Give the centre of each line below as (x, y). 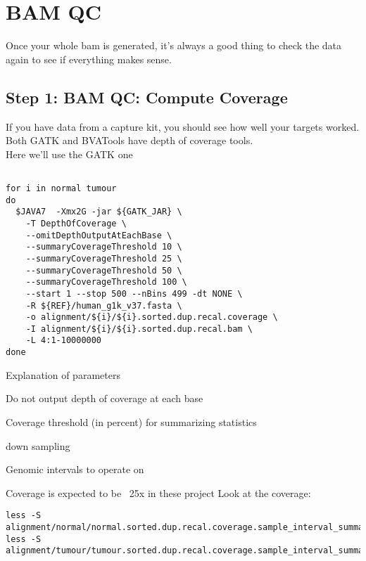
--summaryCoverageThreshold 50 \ (104, 270)
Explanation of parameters (63, 374)
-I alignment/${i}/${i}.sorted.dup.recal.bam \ (139, 329)
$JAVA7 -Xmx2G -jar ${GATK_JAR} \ (99, 212)
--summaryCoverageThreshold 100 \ (106, 282)
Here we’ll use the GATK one (69, 154)
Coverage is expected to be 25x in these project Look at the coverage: (158, 492)
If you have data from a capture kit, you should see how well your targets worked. (183, 126)
